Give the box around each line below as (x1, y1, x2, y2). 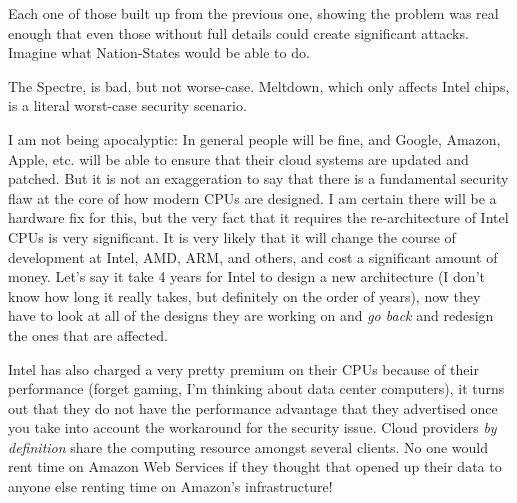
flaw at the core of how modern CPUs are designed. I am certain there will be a (8, 187, 497, 208)
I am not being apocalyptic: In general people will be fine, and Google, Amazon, (8, 128, 501, 149)
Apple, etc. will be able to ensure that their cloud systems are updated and (8, 148, 469, 169)
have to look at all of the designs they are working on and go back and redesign (8, 305, 494, 326)
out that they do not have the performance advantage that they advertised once (8, 397, 498, 418)
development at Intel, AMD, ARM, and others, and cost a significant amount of (8, 246, 498, 267)
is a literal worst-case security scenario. (8, 95, 247, 116)
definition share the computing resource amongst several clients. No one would (8, 436, 489, 457)
